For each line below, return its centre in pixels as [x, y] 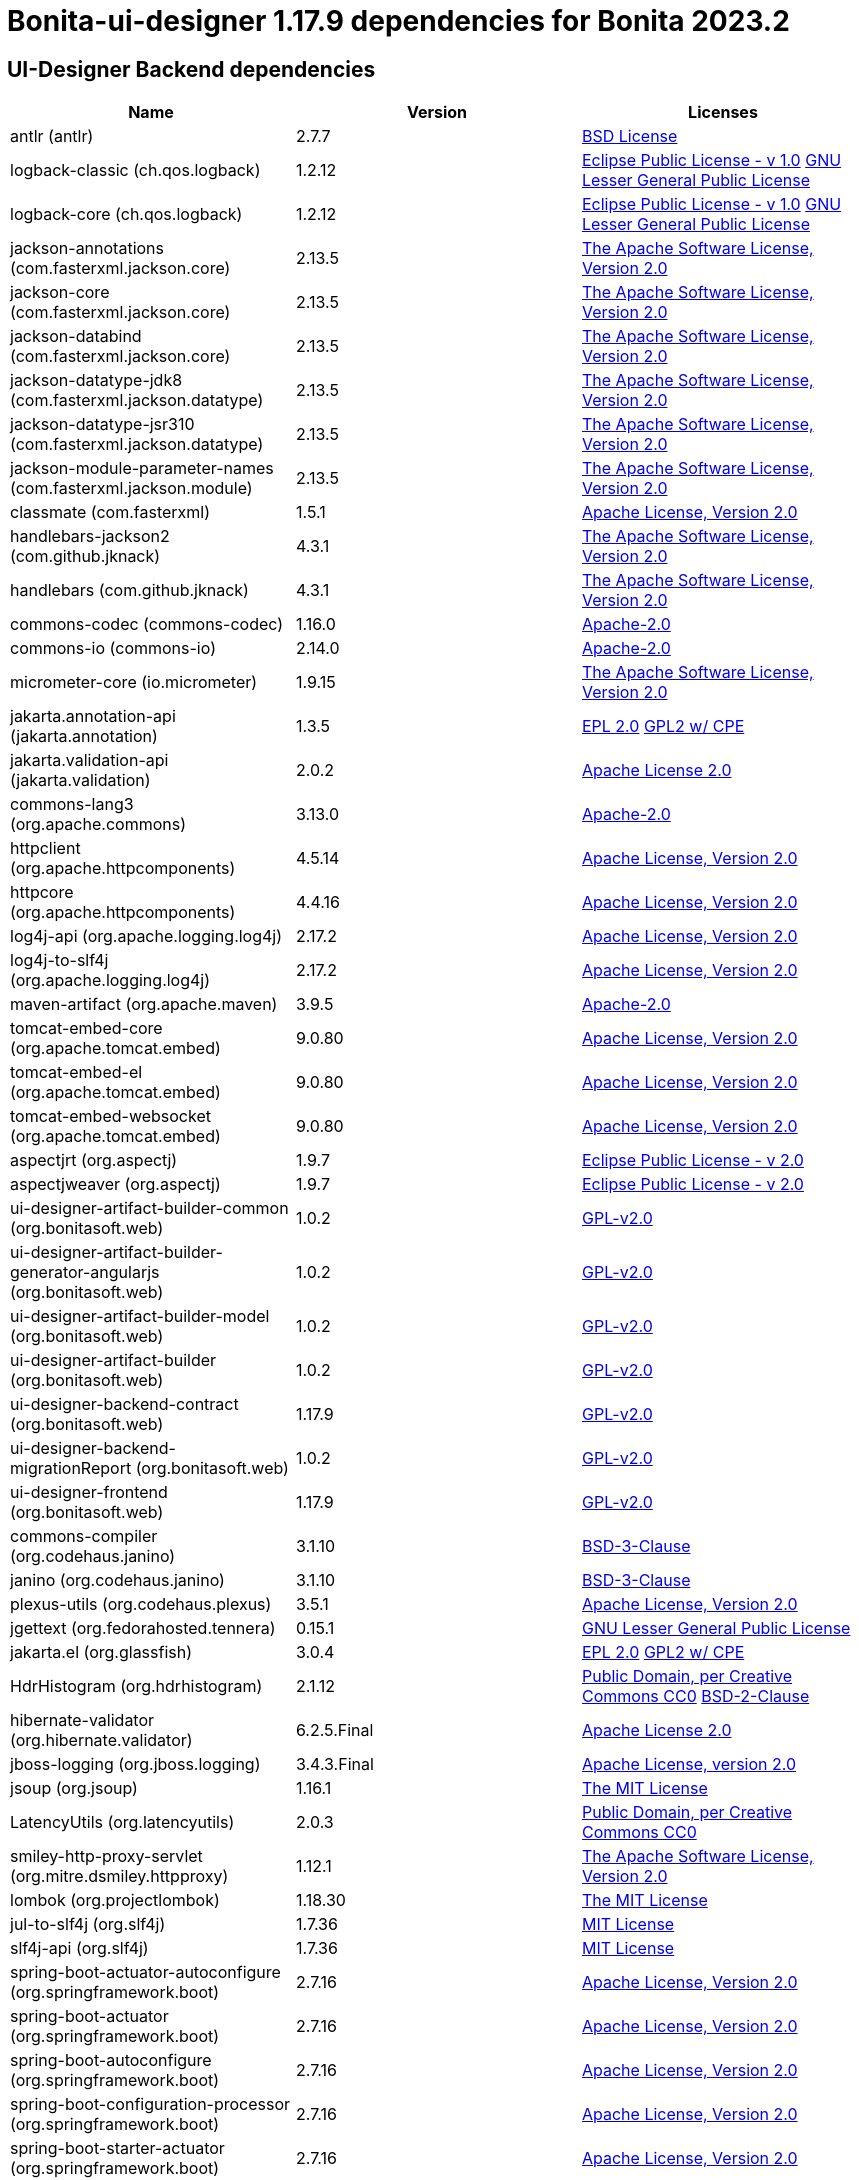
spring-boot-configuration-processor [150, 2104]
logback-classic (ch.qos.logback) [135, 170]
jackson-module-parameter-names [142, 468]
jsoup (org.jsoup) [74, 1788]
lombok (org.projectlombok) [115, 1900]
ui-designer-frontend [89, 1492]
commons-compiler [84, 1536]
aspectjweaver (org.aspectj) [115, 1184]
